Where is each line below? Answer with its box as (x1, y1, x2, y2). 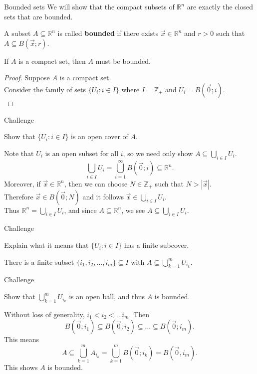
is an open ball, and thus (69, 291, 145, 302)
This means (4, 334, 39, 345)
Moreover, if (4, 178, 41, 188)
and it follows (82, 191, 124, 201)
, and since (64, 204, 97, 215)
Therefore (4, 191, 33, 201)
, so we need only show (123, 148, 193, 158)
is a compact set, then (18, 55, 86, 66)
